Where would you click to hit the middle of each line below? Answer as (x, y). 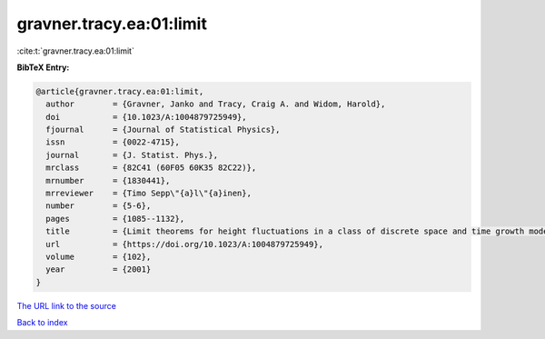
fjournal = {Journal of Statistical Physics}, (163, 130)
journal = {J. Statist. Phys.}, (132, 155)
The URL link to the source (67, 305)
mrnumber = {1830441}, (108, 180)
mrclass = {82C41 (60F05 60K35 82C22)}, (151, 168)
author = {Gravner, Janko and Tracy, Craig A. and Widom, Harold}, (216, 104)
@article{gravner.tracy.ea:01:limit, (120, 91)
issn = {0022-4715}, (113, 142)
